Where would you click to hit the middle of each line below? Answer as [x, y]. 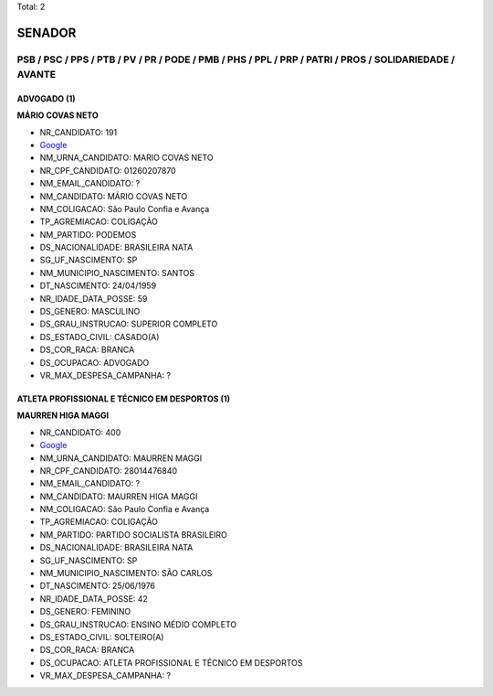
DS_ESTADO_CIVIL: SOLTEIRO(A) [102, 637]
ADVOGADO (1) [47, 98]
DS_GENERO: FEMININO [85, 612]
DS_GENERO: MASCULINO [90, 312]
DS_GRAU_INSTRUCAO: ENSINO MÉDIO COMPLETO [138, 624]
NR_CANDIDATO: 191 [79, 132]
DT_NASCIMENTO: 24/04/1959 [98, 286]
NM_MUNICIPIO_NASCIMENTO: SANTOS [117, 273]
